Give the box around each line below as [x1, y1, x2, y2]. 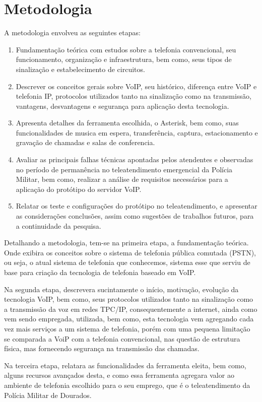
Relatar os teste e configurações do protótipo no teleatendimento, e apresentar [16, 200, 257, 211]
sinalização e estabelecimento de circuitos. [16, 63, 145, 74]
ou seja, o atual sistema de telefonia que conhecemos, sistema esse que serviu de [4, 257, 250, 267]
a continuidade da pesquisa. [16, 220, 101, 231]
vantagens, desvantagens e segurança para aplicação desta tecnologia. [16, 100, 229, 111]
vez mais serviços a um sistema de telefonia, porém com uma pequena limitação [4, 323, 250, 333]
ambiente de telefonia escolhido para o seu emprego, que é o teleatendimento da [4, 379, 250, 390]
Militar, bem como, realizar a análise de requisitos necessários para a [16, 174, 228, 184]
